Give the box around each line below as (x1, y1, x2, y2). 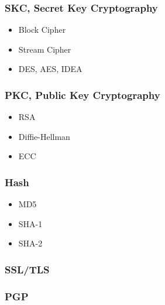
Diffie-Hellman (18, 130, 70, 142)
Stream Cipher (18, 43, 71, 55)
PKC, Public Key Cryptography (5, 87, 160, 102)
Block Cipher (18, 23, 66, 36)
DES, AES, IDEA (18, 63, 82, 75)
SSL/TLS (5, 262, 50, 276)
